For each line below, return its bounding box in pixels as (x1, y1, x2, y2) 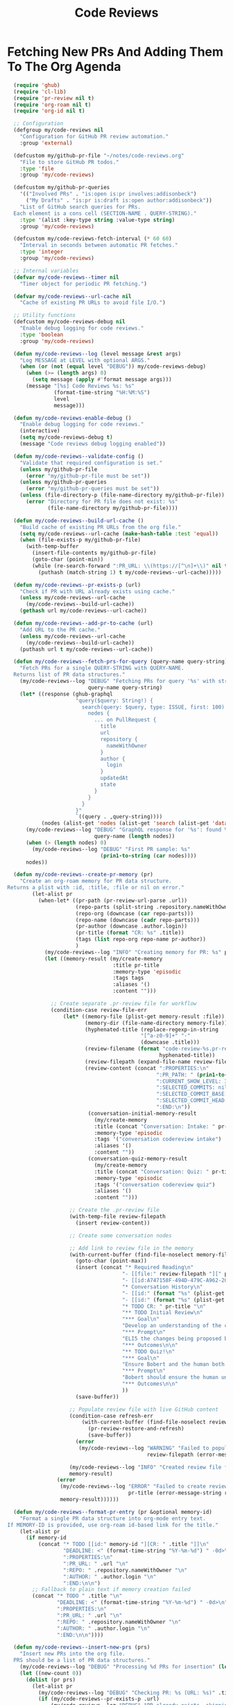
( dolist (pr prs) (25, 1676, 76, 1683)
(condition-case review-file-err (51, 1006, 148, 1013)
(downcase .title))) (140, 1039, 200, 1046)
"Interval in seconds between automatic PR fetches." (19, 242, 178, 249)
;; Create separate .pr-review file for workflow (51, 1000, 197, 1008)
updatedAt (100, 775, 129, 782)
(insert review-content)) (75, 1219, 150, 1227)
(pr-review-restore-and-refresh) (87, 1425, 185, 1432)
